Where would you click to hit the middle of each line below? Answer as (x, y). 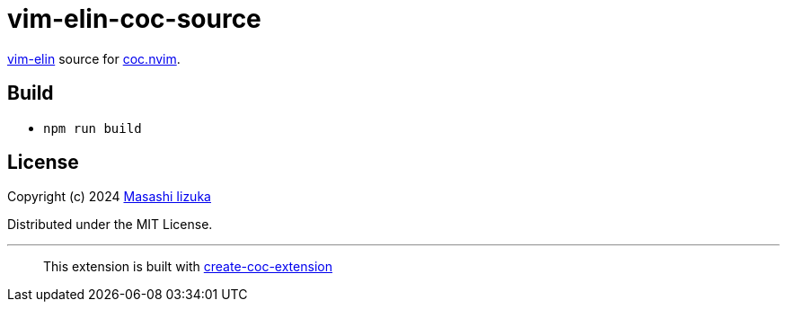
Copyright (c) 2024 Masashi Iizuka (109, 197)
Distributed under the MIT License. (110, 225)
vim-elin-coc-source (134, 19)
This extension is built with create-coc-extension (188, 267)
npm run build (93, 128)
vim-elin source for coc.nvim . (94, 58)
